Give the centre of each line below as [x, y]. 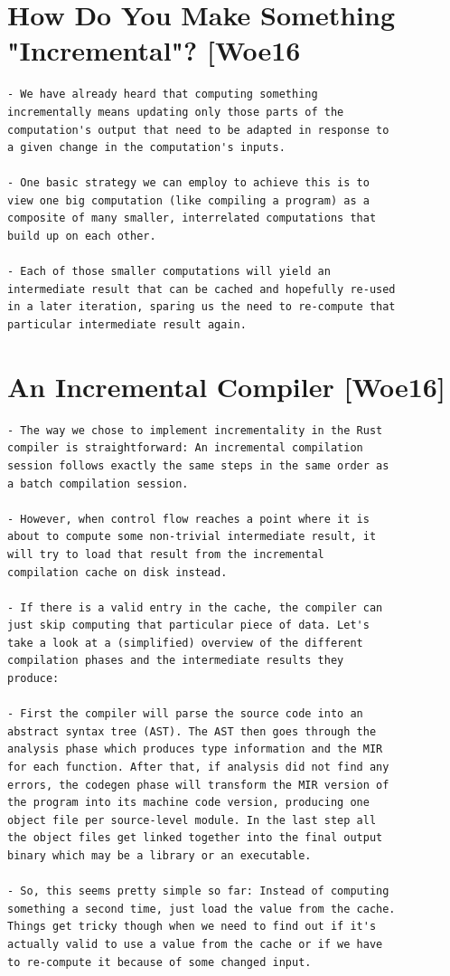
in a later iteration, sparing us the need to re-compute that [202, 307]
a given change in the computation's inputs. [146, 148]
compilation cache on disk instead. [117, 572]
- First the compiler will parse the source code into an [185, 714]
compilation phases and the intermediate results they [176, 661]
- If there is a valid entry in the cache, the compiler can [195, 607]
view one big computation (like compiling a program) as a [188, 200]
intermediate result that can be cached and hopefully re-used [202, 289]
